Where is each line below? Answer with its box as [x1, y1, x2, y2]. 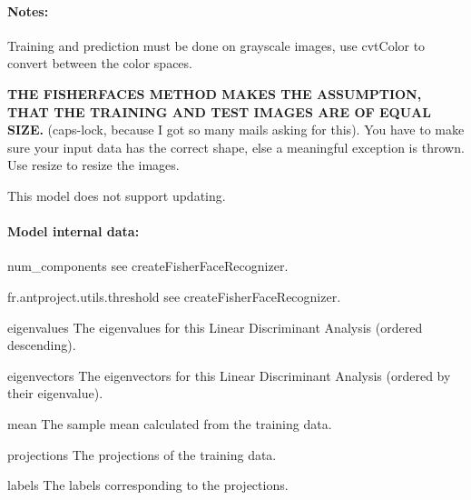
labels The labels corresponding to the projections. [7, 475, 289, 495]
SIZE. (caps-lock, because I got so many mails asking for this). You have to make [7, 120, 465, 139]
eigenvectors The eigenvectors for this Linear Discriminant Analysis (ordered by [7, 365, 451, 385]
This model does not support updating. [7, 185, 226, 205]
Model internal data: [7, 222, 140, 241]
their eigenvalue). [7, 384, 103, 403]
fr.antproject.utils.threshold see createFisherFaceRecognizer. [7, 286, 341, 305]
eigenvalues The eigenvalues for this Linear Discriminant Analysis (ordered [7, 317, 423, 336]
